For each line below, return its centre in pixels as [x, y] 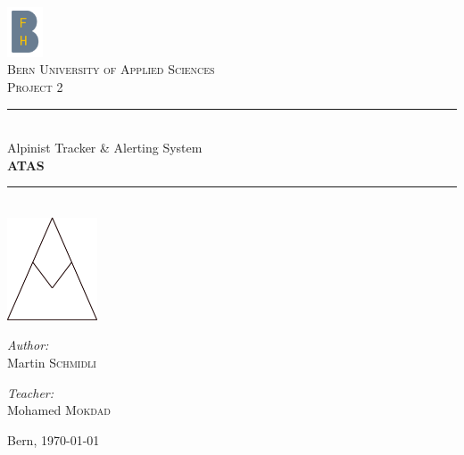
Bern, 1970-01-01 [54, 439]
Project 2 [35, 87]
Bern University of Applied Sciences [111, 69]
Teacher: [31, 392]
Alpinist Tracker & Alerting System [105, 148]
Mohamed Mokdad [59, 410]
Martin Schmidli [52, 363]
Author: [28, 345]
